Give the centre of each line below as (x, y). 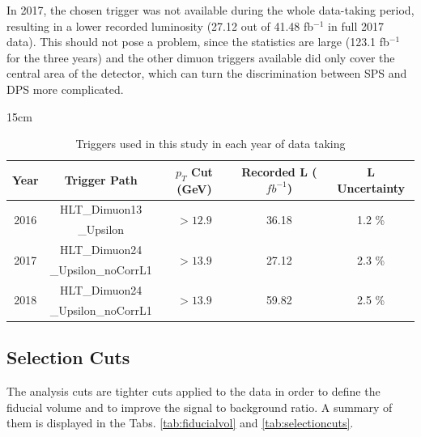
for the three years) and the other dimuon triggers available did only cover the (201, 57)
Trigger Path (101, 180)
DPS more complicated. (65, 89)
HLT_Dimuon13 (101, 209)
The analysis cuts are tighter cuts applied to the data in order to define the (193, 390)
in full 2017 (356, 25)
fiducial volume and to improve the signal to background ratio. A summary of (200, 407)
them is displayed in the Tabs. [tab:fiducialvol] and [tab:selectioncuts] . (180, 423)
